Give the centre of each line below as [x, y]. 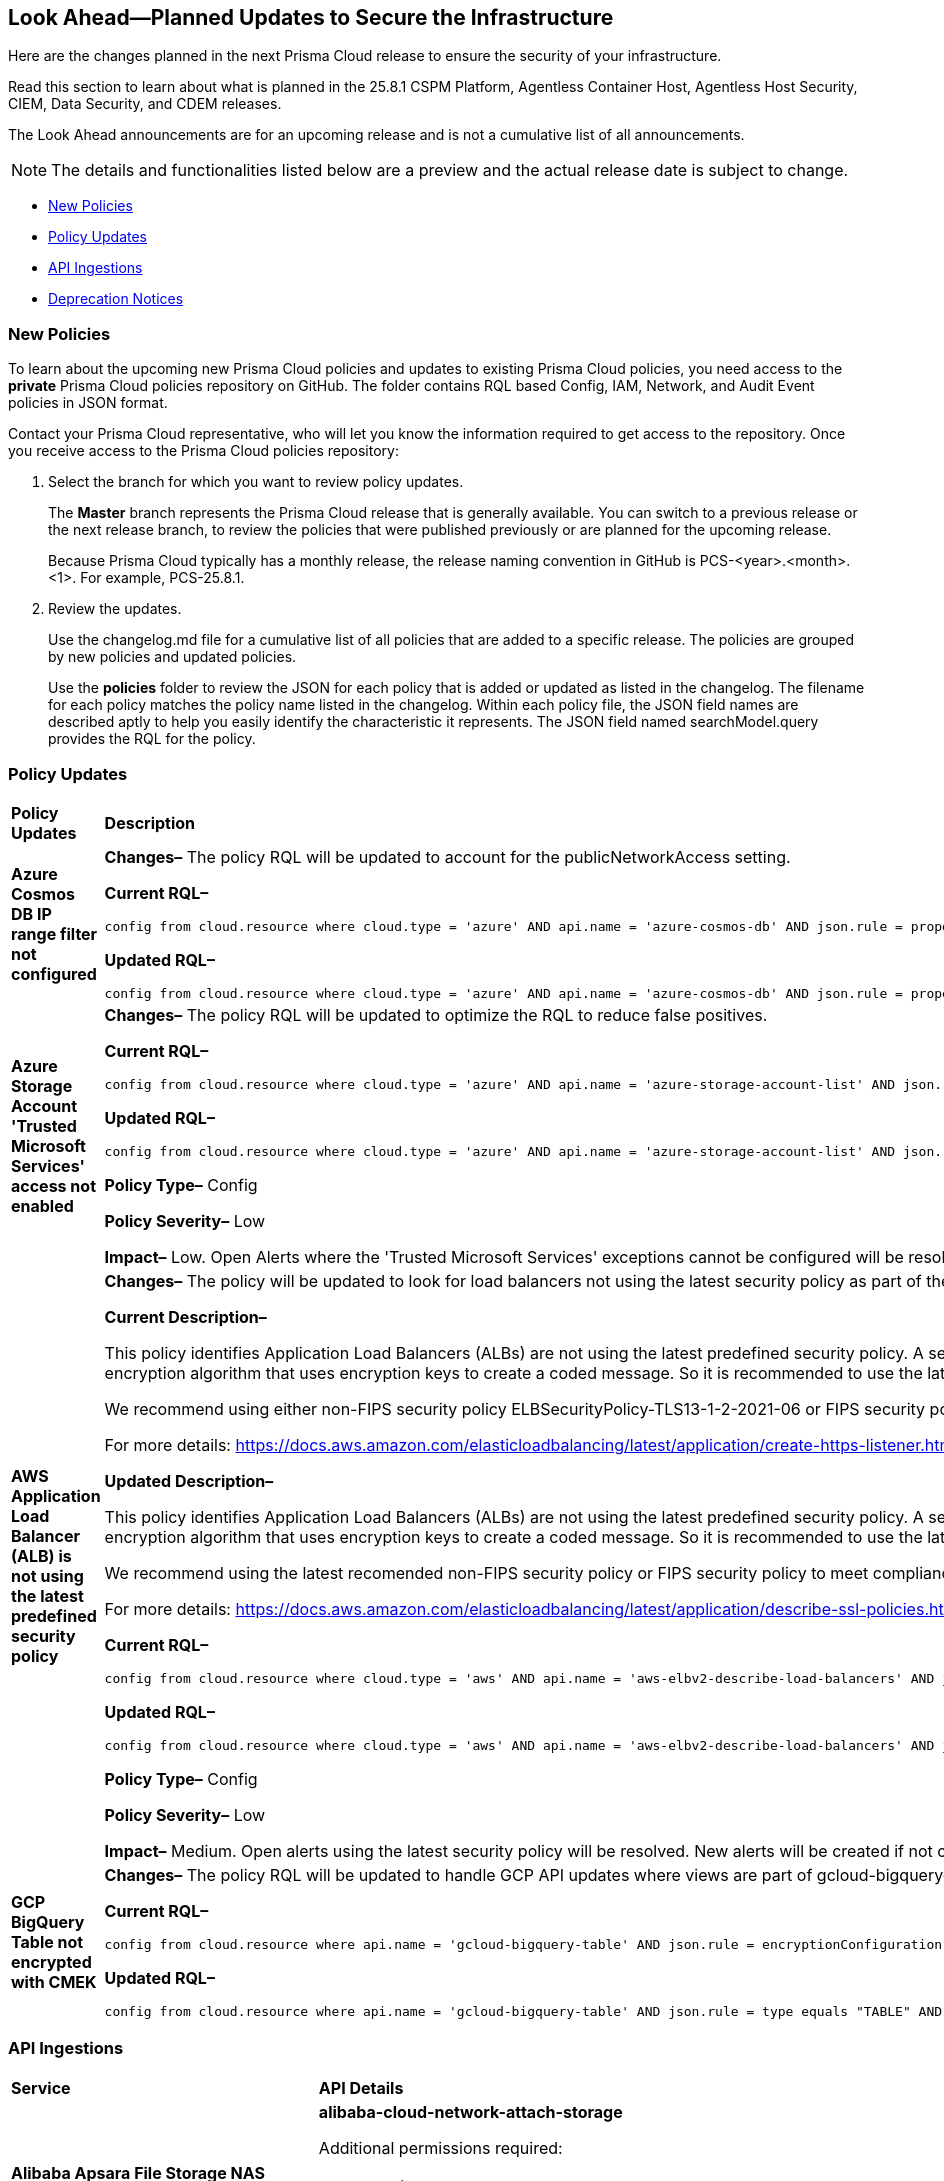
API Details [361, 2087]
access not [53, 1185]
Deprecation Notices [116, 299]
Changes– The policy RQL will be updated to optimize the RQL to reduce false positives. [436, 1014]
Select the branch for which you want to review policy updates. [256, 482]
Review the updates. [115, 609]
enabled [42, 1205]
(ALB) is [41, 1555]
